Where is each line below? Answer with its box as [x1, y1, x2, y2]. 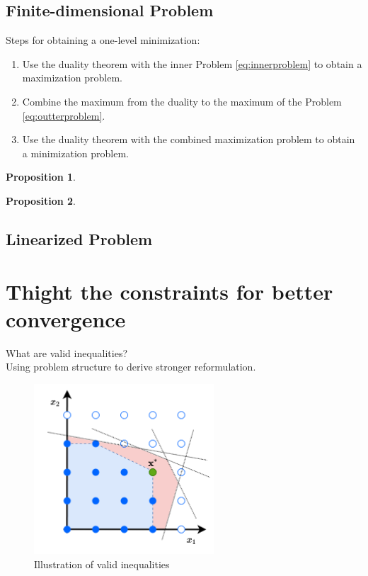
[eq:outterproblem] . [22, 108, 105, 123]
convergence [6, 304, 126, 333]
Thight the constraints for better [6, 276, 333, 305]
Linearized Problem [6, 227, 153, 249]
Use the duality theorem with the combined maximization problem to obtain [22, 132, 355, 147]
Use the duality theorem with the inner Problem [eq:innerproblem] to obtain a [22, 56, 362, 71]
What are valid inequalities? [6, 345, 128, 360]
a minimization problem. [22, 145, 129, 160]
